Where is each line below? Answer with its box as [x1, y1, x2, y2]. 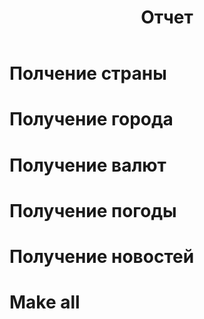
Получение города [9, 108, 174, 131]
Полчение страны [9, 62, 167, 85]
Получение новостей [9, 245, 195, 268]
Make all [9, 291, 81, 314]
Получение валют [9, 154, 167, 176]
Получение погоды [9, 199, 177, 222]
